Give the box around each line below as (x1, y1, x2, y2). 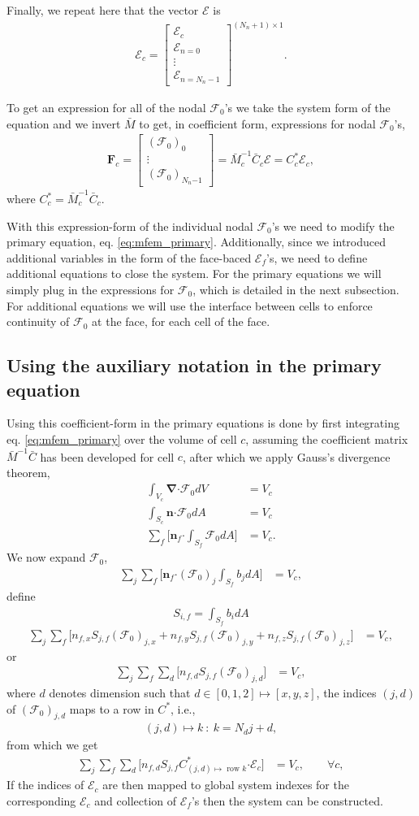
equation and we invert (6, 115, 121, 132)
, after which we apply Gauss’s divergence (182, 448, 391, 465)
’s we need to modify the (271, 217, 395, 234)
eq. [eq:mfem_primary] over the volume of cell (6, 430, 237, 447)
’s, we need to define (266, 249, 368, 266)
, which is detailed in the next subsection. (192, 280, 400, 297)
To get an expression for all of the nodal (6, 98, 206, 115)
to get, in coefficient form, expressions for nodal (139, 115, 376, 132)
